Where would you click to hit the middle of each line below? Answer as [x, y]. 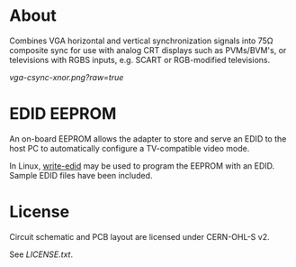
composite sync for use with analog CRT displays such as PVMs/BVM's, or [148, 50]
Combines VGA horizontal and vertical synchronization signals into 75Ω [141, 41]
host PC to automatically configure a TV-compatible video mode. [130, 148]
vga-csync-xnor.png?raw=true [67, 77]
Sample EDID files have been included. [81, 175]
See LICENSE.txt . [41, 254]
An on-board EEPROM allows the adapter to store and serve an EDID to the [148, 138]
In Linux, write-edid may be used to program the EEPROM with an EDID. [142, 166]
